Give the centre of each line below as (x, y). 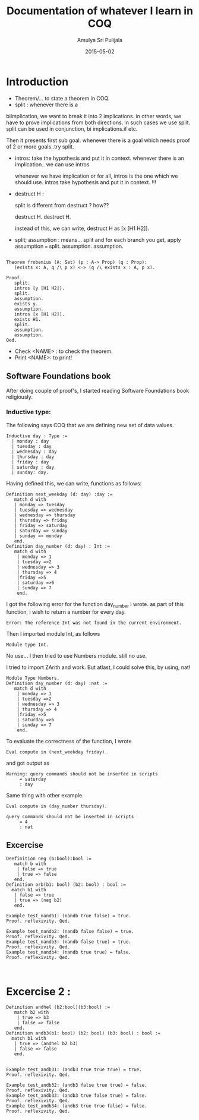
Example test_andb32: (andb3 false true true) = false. (77, 1086)
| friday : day (30, 462)
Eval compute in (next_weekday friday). (57, 752)
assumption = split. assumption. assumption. (69, 246)
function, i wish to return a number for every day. (66, 612)
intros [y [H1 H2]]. (40, 288)
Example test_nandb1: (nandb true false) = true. (69, 916)
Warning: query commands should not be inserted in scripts (82, 774)
